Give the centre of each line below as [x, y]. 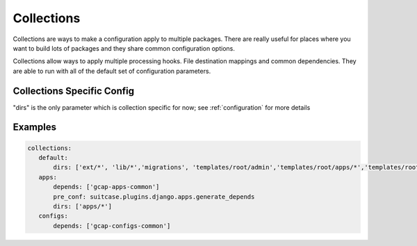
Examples [35, 128]
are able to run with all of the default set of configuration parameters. [112, 71]
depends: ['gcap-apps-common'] [106, 187]
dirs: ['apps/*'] [83, 206]
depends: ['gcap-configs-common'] [112, 225]
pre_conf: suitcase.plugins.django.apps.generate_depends [154, 197]
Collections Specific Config [74, 91]
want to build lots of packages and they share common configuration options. [124, 48]
